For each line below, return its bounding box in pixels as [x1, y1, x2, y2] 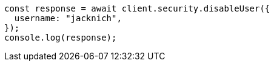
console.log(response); [4, 33, 117, 42]
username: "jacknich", [14, 13, 122, 23]
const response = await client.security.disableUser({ [4, 4, 270, 13]
